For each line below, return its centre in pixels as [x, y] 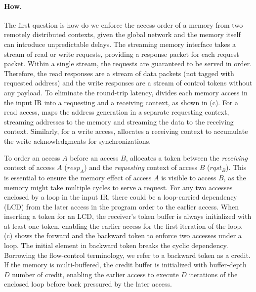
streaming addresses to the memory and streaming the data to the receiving [119, 121]
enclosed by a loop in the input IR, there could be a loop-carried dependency [121, 197]
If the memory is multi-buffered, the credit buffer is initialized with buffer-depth [125, 265]
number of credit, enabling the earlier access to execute [95, 274]
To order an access [32, 157]
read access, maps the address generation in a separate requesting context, [117, 112]
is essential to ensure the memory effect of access [78, 177]
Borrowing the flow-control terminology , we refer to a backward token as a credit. [127, 255]
